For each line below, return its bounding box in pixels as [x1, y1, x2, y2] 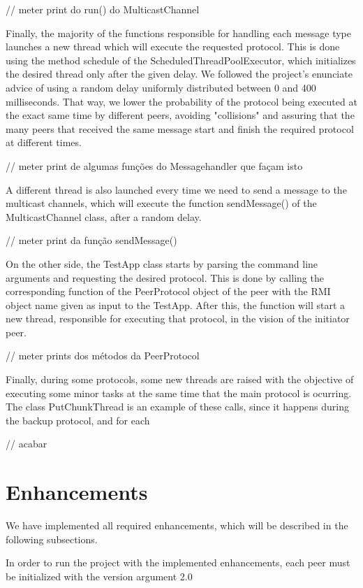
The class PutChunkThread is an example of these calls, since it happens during [6, 399, 349, 414]
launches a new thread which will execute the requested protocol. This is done [6, 39, 340, 54]
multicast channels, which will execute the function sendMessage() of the [6, 196, 317, 210]
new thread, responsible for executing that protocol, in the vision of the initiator [6, 311, 350, 326]
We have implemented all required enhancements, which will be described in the [6, 518, 348, 533]
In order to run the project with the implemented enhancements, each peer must [6, 555, 350, 570]
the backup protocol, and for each [6, 413, 150, 427]
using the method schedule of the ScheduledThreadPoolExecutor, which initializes [6, 52, 356, 67]
